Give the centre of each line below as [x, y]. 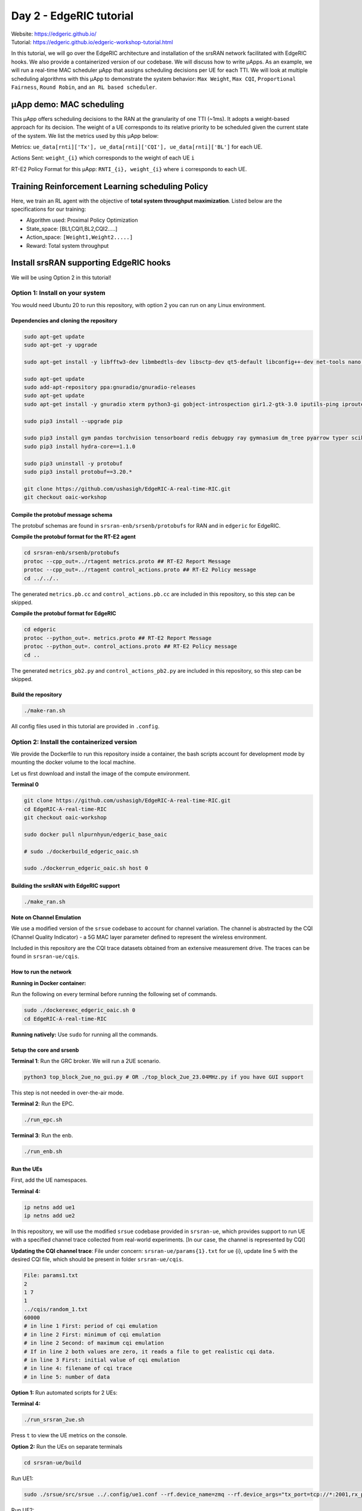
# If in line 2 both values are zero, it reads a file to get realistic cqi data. [150, 1351]
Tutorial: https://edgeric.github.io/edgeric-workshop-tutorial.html [92, 42]
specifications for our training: [49, 209]
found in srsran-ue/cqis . [45, 956]
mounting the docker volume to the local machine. [73, 762]
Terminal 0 [25, 785]
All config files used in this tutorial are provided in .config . [85, 726]
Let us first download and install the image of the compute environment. [100, 773]
